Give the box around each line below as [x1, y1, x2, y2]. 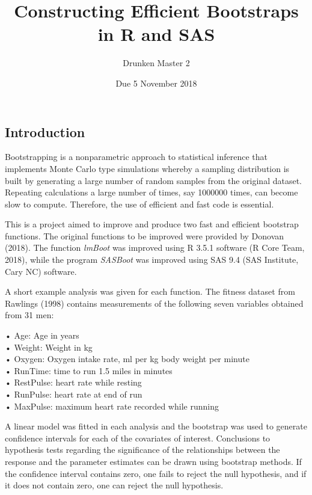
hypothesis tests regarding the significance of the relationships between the [5, 443, 280, 456]
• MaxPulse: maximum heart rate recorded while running [5, 399, 219, 412]
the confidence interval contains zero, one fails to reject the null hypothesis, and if [5, 467, 307, 479]
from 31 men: [5, 309, 54, 321]
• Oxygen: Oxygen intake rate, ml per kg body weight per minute [5, 352, 249, 365]
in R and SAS [97, 22, 215, 46]
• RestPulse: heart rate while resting [5, 376, 142, 389]
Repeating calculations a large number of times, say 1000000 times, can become [5, 186, 298, 198]
